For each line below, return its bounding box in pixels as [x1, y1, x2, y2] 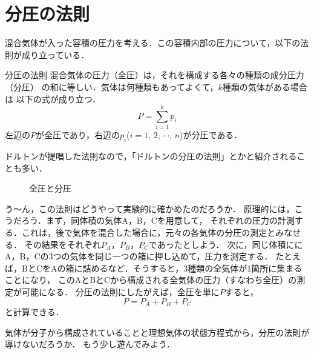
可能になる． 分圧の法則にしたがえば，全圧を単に [21, 285, 220, 298]
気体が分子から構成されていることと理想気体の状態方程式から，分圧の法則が [5, 326, 310, 338]
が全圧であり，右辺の [36, 129, 120, 141]
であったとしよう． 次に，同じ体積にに [148, 238, 303, 250]
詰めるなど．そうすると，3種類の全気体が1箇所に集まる [82, 261, 303, 274]
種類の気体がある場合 [222, 80, 307, 93]
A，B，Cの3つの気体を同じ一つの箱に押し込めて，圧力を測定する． [5, 250, 273, 262]
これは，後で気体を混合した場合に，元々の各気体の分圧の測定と [21, 225, 276, 238]
